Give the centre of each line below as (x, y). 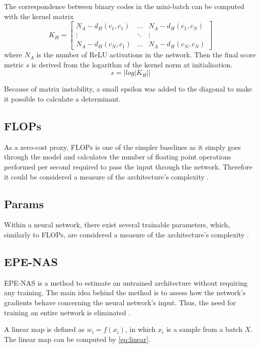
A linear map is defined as (45, 329)
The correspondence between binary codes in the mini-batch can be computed (124, 6)
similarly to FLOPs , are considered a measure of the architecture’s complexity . (126, 235)
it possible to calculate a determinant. (62, 99)
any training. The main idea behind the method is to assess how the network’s (125, 292)
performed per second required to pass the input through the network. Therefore (128, 167)
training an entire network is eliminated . (67, 312)
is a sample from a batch (204, 329)
